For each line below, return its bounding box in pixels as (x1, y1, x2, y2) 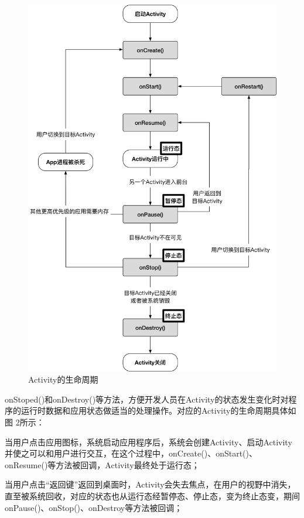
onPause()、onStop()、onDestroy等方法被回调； (5, 501, 183, 513)
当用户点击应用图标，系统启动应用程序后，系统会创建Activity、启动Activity (5, 435, 292, 448)
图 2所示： (5, 415, 45, 428)
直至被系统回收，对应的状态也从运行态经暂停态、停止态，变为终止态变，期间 (5, 489, 300, 502)
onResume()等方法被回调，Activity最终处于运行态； (5, 458, 200, 471)
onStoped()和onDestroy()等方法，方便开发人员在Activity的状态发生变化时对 (5, 393, 289, 405)
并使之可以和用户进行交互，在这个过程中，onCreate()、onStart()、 (5, 447, 257, 459)
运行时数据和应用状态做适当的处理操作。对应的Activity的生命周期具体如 (21, 404, 296, 417)
